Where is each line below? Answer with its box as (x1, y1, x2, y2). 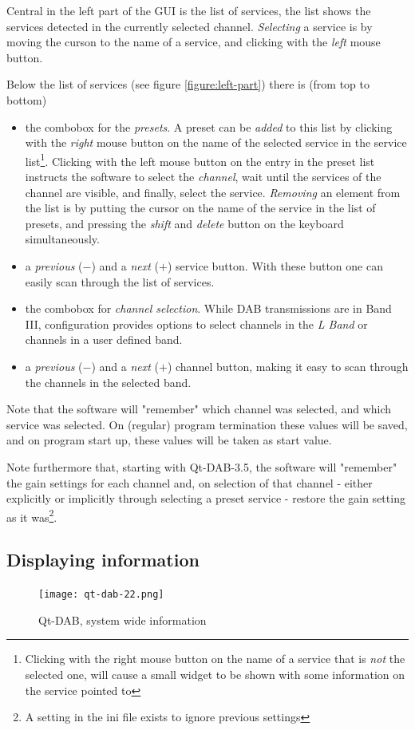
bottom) (6, 91, 47, 108)
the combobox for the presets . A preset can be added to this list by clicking (25, 118, 393, 135)
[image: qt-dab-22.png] (38, 589, 164, 601)
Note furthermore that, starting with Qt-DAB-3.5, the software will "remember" (6, 458, 397, 475)
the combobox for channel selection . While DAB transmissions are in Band (25, 300, 392, 317)
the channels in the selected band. (25, 373, 192, 390)
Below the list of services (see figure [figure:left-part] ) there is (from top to (6, 76, 370, 93)
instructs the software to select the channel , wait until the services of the (25, 168, 381, 184)
